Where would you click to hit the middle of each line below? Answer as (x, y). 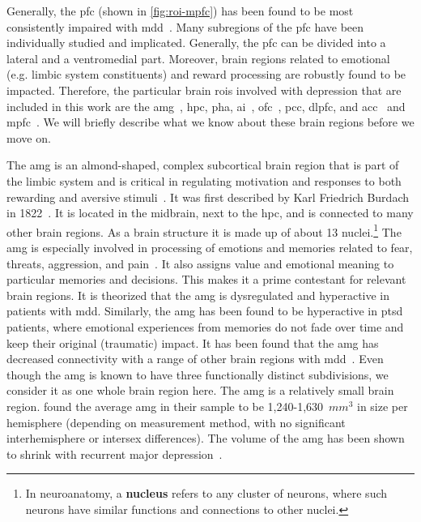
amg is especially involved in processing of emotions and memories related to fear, (210, 247)
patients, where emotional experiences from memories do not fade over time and (205, 326)
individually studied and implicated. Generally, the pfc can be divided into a (196, 43)
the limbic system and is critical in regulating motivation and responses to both (204, 180)
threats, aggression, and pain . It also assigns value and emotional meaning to (200, 263)
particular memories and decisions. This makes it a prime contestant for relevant (206, 279)
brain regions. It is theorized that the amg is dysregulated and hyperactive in (198, 295)
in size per (382, 406)
